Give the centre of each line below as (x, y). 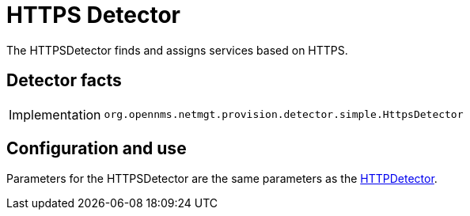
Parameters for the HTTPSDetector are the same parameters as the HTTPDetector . (222, 179)
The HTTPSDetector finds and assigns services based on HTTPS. (177, 50)
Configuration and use (97, 149)
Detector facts (64, 81)
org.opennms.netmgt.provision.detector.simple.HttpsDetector (284, 115)
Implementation (55, 114)
